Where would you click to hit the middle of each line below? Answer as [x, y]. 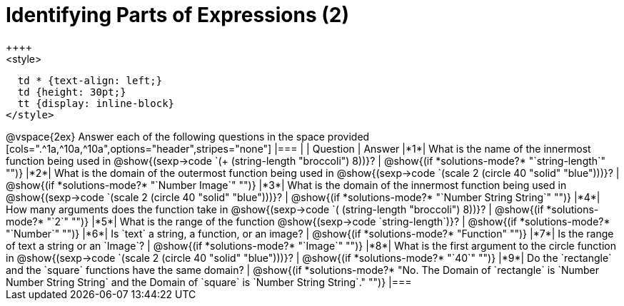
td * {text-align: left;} [90, 80]
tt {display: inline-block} [96, 103]
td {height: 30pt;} [72, 92]
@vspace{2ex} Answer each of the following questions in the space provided [188, 136]
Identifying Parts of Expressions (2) [178, 15]
